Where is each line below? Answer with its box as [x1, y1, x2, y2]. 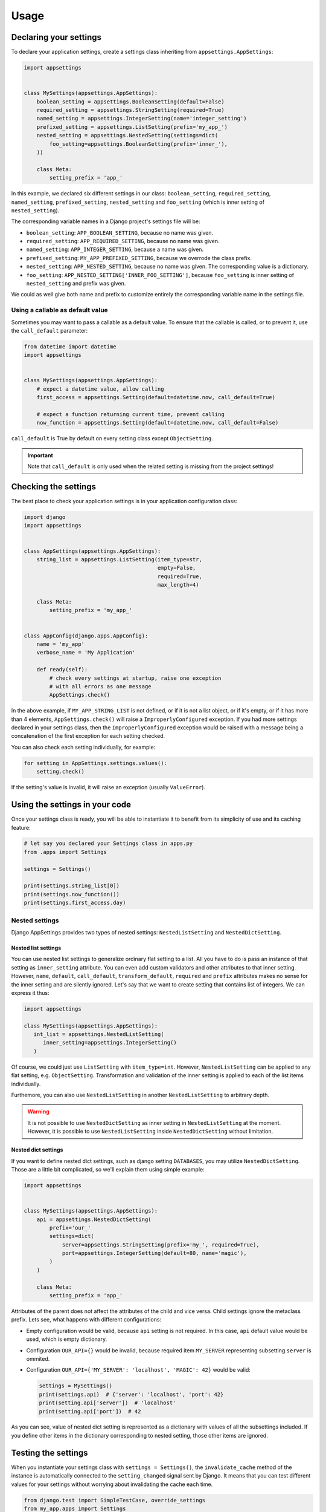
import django [24, 514, 66, 521]
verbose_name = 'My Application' [36, 649, 136, 656]
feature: [11, 824, 31, 831]
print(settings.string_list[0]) [24, 882, 120, 889]
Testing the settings [11, 1447, 88, 1458]
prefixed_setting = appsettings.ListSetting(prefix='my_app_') [36, 123, 228, 130]
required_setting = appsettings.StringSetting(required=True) [36, 106, 225, 113]
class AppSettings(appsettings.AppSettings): [24, 547, 161, 555]
